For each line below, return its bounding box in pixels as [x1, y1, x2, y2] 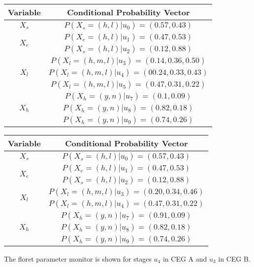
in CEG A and [162, 254, 207, 264]
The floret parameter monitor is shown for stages [4, 254, 152, 264]
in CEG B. [218, 254, 251, 264]
